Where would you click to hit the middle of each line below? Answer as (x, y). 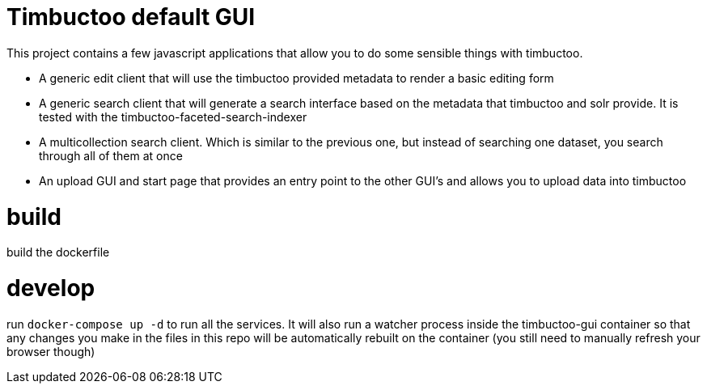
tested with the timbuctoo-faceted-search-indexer (173, 117)
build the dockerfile (58, 252)
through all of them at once (111, 155)
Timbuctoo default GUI (131, 17)
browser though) (51, 351)
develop (51, 288)
